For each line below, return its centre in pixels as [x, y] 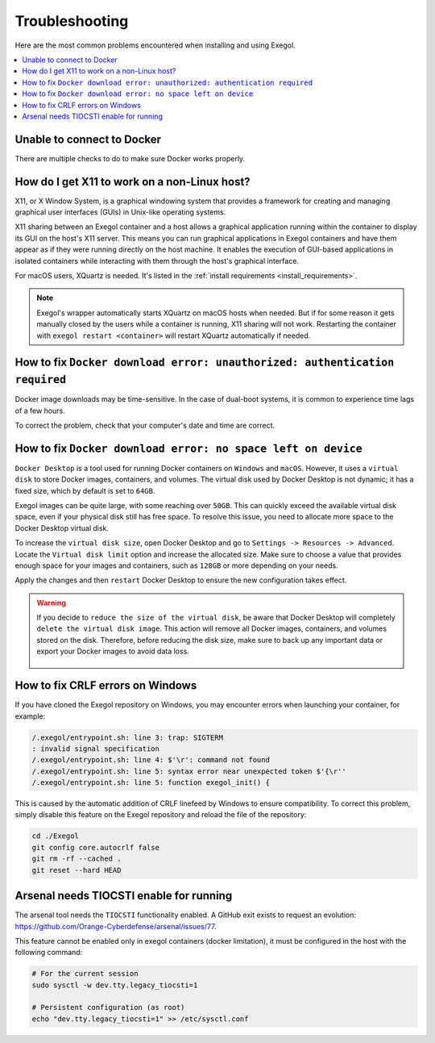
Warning [51, 603]
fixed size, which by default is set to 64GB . [85, 490]
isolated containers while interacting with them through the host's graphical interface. [157, 261]
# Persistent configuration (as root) [108, 1008]
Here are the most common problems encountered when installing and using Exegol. [155, 45]
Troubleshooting [72, 21]
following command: [49, 953]
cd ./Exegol [56, 836]
